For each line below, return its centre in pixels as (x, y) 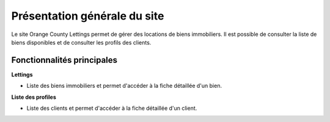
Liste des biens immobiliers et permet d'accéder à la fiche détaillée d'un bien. (124, 86)
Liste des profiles (34, 97)
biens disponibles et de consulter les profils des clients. (81, 42)
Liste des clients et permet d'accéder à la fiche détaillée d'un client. (112, 108)
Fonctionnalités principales (64, 60)
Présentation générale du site (88, 16)
